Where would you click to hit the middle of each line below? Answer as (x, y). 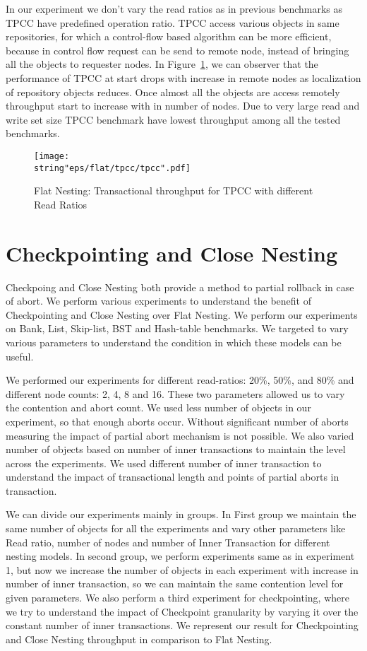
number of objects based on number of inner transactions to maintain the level (176, 449)
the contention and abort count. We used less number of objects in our (158, 407)
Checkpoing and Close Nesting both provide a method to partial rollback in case (180, 287)
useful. (20, 356)
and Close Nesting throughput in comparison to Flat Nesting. (139, 639)
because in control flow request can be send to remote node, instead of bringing (178, 50)
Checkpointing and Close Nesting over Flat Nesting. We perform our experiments (182, 314)
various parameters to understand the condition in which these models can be (174, 342)
